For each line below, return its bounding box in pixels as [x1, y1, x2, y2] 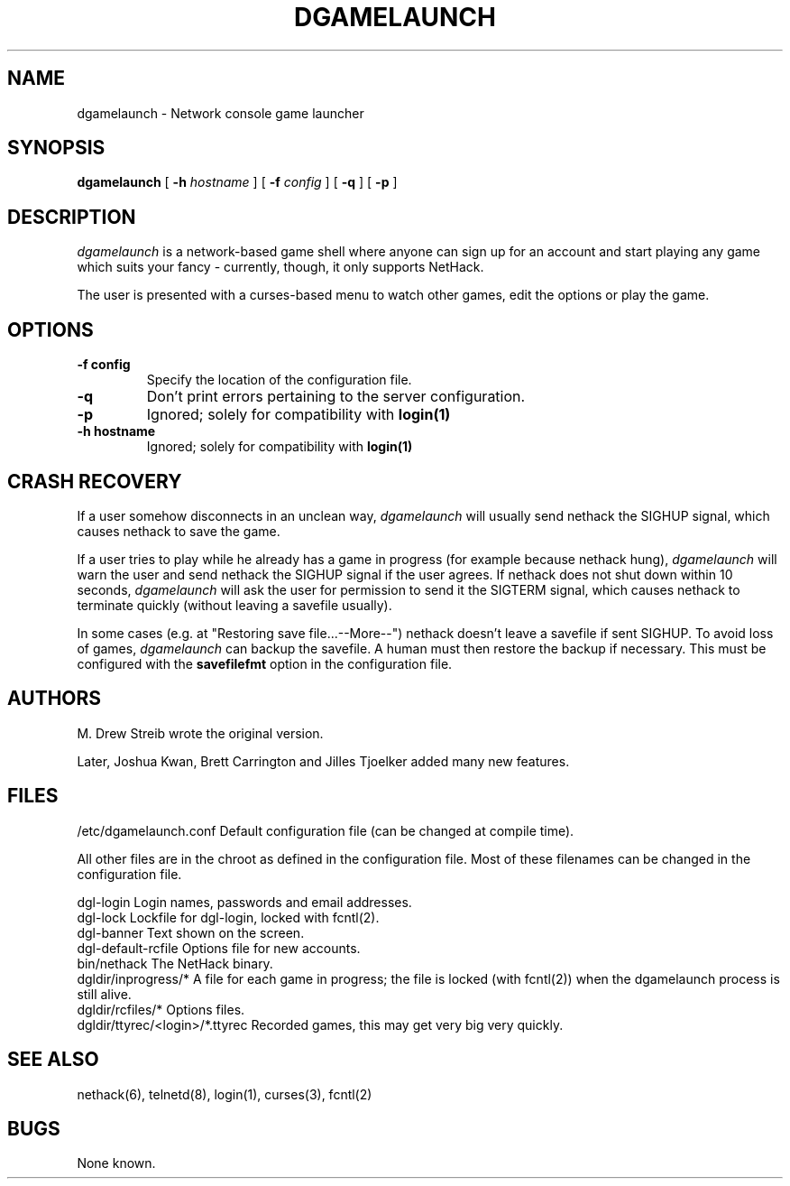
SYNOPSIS [7, 136, 106, 160]
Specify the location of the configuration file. [146, 372, 412, 388]
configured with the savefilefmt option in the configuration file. [77, 655, 453, 672]
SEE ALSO [7, 1048, 99, 1071]
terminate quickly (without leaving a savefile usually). [77, 597, 392, 613]
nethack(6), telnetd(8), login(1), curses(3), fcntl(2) [77, 1086, 372, 1102]
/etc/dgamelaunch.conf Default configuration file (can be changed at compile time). [77, 822, 574, 839]
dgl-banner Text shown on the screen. [77, 924, 305, 940]
